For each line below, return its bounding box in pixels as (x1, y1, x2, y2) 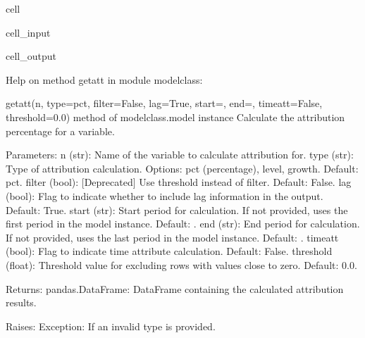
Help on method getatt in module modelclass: (6, 72, 203, 87)
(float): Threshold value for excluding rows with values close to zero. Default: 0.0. (6, 257, 357, 272)
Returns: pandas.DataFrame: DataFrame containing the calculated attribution (6, 281, 344, 296)
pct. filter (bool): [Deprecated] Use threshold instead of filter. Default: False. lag (6, 175, 352, 189)
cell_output (6, 49, 56, 63)
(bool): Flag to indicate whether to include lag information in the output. (6, 188, 323, 203)
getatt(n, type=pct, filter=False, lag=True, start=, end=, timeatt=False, (6, 96, 323, 111)
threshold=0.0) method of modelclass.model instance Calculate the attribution (6, 109, 345, 124)
